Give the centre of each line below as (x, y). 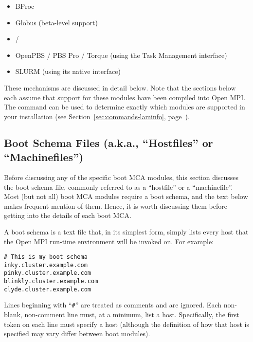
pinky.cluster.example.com (47, 273)
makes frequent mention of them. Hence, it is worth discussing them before (116, 206)
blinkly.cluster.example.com (51, 281)
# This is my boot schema (46, 257)
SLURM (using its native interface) (68, 71)
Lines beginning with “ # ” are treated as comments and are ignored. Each (113, 305)
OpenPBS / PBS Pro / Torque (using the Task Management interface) (121, 55)
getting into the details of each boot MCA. (68, 215)
